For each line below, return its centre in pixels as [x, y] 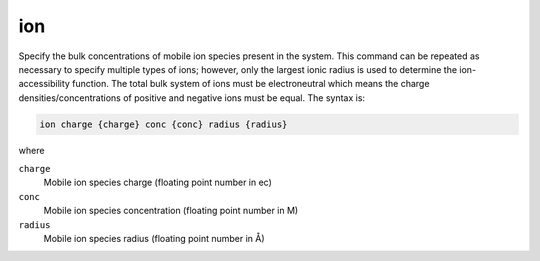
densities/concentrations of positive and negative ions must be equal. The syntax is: [191, 97]
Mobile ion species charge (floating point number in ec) [157, 182]
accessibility [44, 84]
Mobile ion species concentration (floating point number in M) [171, 211]
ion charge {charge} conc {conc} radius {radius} [163, 124]
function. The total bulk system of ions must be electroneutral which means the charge [250, 84]
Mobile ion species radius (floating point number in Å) [154, 239]
